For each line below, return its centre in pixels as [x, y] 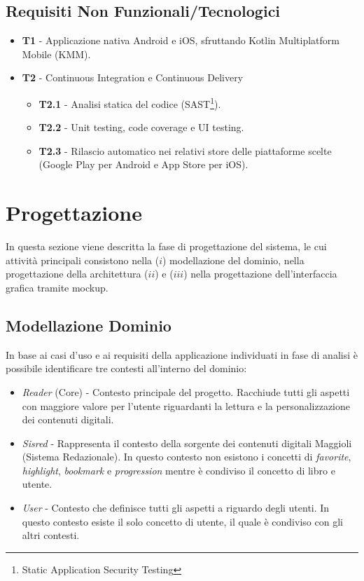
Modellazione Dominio [89, 325]
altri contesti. [51, 535]
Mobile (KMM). [56, 54]
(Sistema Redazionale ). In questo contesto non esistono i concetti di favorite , [187, 457]
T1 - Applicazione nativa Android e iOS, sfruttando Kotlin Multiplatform [181, 40]
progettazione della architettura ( [77, 274]
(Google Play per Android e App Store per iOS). [143, 164]
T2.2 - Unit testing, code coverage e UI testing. [141, 127]
